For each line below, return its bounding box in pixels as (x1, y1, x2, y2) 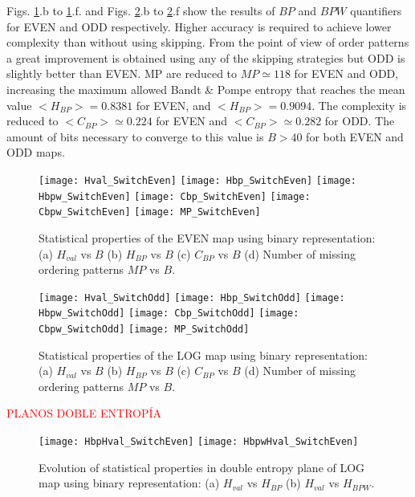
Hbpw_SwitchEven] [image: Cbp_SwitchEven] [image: (39, 190, 311, 202)
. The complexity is (311, 96, 407, 113)
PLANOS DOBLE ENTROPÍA (6, 405, 162, 422)
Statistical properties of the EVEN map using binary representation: (39, 229, 376, 246)
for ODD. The (324, 112, 395, 129)
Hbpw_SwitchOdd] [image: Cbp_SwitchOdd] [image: (39, 308, 299, 320)
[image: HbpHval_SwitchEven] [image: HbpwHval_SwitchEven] (39, 436, 359, 448)
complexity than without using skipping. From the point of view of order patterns (6, 34, 409, 51)
